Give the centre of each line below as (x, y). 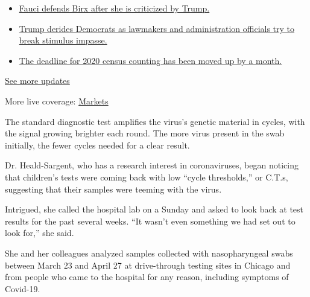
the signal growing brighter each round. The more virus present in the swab (145, 133)
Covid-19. (23, 288)
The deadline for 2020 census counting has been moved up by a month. (150, 60)
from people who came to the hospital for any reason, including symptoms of (147, 277)
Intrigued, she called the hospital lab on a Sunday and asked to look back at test (154, 209)
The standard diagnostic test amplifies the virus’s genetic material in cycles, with (155, 121)
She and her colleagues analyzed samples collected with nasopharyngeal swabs (149, 253)
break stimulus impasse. (63, 40)
